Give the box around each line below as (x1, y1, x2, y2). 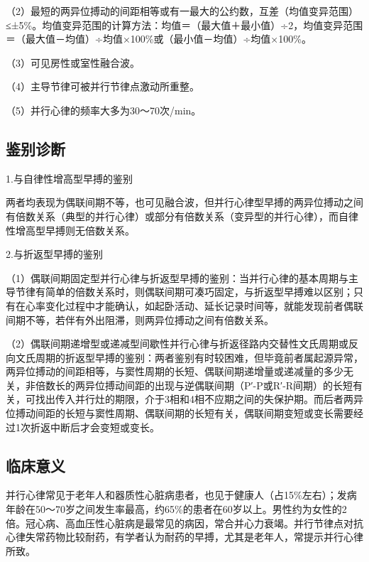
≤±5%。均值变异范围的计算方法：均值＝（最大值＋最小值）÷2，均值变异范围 (6, 17, 363, 32)
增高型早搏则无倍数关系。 (15, 222, 135, 237)
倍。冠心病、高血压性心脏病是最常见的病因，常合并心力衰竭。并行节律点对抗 (6, 515, 363, 530)
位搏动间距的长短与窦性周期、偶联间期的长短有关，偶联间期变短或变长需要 (6, 406, 353, 421)
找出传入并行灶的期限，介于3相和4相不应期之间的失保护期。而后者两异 (35, 391, 363, 406)
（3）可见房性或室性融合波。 (6, 55, 140, 70)
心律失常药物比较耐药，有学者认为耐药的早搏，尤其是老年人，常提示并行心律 (6, 529, 363, 544)
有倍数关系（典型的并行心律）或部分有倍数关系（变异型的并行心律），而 (6, 208, 338, 223)
